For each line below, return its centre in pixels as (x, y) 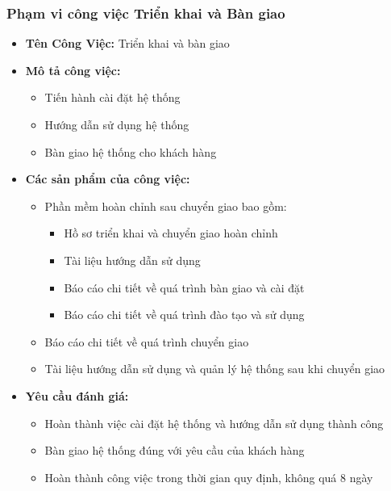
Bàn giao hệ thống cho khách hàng (131, 151)
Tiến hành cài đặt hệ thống (112, 97)
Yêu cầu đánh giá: (77, 395)
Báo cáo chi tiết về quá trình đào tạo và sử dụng (184, 315)
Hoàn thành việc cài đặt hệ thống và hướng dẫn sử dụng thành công (214, 423)
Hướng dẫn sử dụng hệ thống (117, 124)
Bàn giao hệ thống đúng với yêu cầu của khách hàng (175, 450)
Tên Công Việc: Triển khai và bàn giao (127, 43)
